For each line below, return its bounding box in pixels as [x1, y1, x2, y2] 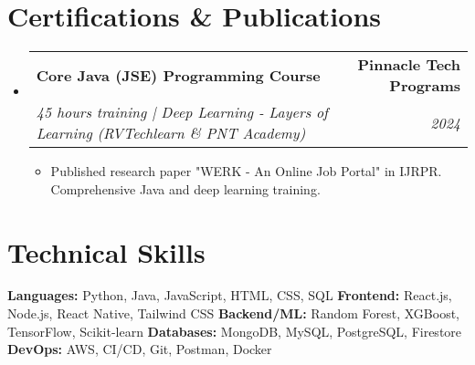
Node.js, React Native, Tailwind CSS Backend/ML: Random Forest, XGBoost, [7, 304, 460, 323]
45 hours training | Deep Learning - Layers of [36, 101, 328, 123]
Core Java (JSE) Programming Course [36, 64, 321, 86]
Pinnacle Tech [357, 54, 460, 76]
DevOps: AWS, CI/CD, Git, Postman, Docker [7, 339, 272, 359]
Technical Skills [7, 233, 206, 270]
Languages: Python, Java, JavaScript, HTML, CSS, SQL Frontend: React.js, [7, 286, 452, 305]
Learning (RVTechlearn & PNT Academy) [36, 122, 306, 144]
